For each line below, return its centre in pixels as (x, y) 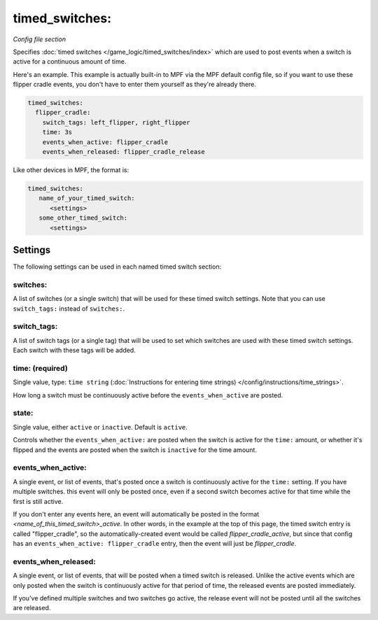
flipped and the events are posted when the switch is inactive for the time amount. (135, 450)
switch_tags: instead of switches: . (69, 309)
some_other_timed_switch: (83, 218)
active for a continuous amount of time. (70, 62)
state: (23, 413)
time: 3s (57, 132)
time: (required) (40, 368)
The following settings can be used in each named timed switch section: (117, 267)
